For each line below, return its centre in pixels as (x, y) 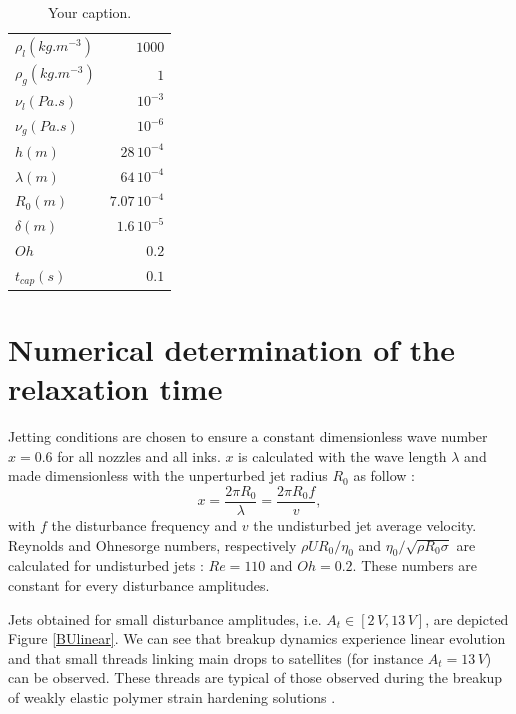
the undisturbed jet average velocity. (365, 525)
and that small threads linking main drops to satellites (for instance (216, 657)
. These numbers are (414, 565)
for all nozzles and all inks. (139, 455)
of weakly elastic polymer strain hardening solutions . (172, 696)
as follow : (384, 475)
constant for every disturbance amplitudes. (139, 585)
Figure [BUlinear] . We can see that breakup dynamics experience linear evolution (257, 638)
